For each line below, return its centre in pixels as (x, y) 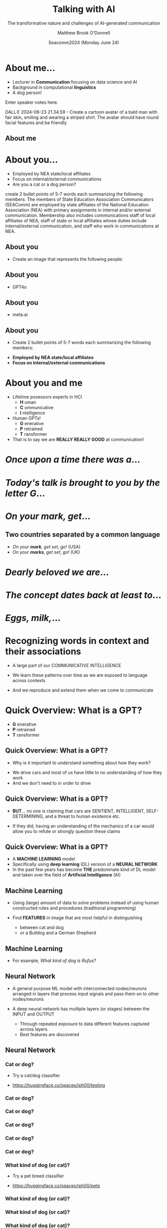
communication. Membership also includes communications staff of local (80, 215)
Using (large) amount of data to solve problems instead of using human (85, 903)
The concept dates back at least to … (83, 595)
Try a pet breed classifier (38, 1176)
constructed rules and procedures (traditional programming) (74, 908)
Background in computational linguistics (54, 87)
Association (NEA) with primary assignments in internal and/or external (78, 210)
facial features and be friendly (36, 122)
